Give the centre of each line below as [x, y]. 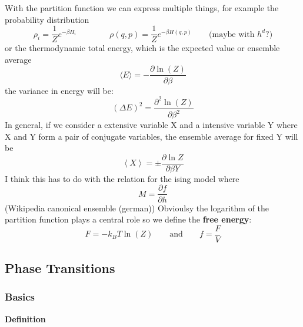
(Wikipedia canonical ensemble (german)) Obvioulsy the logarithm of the [137, 208]
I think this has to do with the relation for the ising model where [122, 178]
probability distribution [47, 19]
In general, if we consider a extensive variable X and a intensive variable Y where [151, 124]
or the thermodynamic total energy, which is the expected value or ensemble [142, 48]
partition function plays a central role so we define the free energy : [128, 219]
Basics [20, 297]
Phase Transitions [60, 268]
